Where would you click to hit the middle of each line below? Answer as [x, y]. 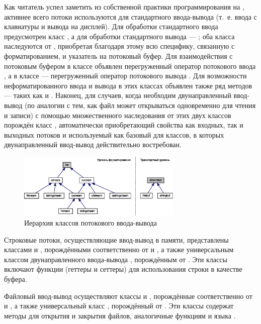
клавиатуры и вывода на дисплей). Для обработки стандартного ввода [111, 26]
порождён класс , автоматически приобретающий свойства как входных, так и [124, 125]
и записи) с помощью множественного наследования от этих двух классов [118, 115]
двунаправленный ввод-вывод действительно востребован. [93, 144]
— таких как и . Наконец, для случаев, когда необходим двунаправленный [118, 95]
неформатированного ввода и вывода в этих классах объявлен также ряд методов [128, 85]
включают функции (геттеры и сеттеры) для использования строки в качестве [123, 269]
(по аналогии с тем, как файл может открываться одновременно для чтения [140, 105]
